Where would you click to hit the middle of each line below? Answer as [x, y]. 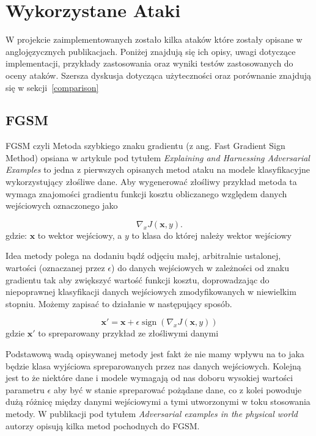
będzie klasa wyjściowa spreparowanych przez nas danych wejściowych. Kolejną [153, 365]
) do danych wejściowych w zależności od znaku [200, 268]
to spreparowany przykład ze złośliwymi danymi [128, 333]
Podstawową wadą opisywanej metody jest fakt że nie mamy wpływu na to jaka [155, 354]
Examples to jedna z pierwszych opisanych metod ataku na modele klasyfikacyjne [158, 169]
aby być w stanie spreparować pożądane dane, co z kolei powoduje [178, 389]
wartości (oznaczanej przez [55, 268]
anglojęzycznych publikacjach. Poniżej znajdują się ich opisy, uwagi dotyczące [151, 51]
